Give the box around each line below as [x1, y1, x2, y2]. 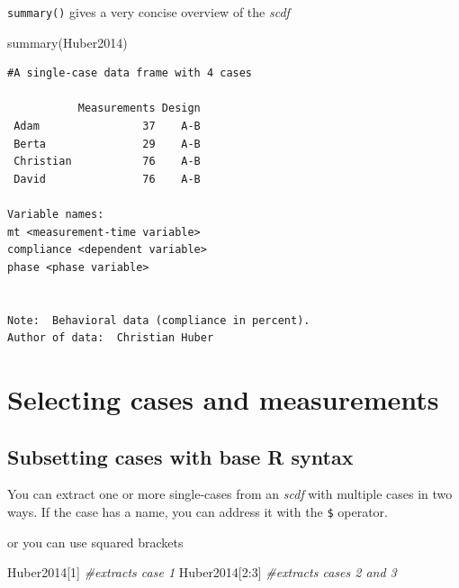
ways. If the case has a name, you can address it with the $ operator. [7, 502, 388, 520]
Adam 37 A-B [13, 120, 201, 133]
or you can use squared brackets [7, 532, 184, 551]
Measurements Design [77, 102, 201, 115]
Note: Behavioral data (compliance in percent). [7, 313, 310, 327]
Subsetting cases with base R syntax [7, 442, 354, 470]
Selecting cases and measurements [7, 380, 439, 417]
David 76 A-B [13, 172, 201, 185]
